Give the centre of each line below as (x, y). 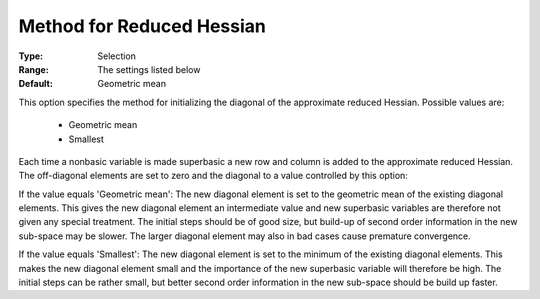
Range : (33, 69)
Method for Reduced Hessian (142, 26)
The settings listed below (149, 69)
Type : (31, 56)
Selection (117, 56)
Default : (36, 84)
